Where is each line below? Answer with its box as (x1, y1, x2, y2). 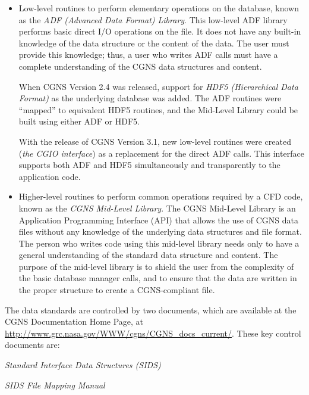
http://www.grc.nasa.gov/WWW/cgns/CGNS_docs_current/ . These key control (5, 326, 301, 339)
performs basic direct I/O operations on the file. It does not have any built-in (18, 25, 301, 38)
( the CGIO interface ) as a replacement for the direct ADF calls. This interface (18, 147, 304, 159)
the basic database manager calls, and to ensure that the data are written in (18, 272, 297, 284)
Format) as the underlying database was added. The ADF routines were (18, 92, 282, 104)
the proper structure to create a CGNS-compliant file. (18, 284, 215, 296)
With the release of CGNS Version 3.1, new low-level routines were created (18, 135, 291, 147)
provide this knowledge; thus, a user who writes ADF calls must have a (18, 48, 278, 61)
